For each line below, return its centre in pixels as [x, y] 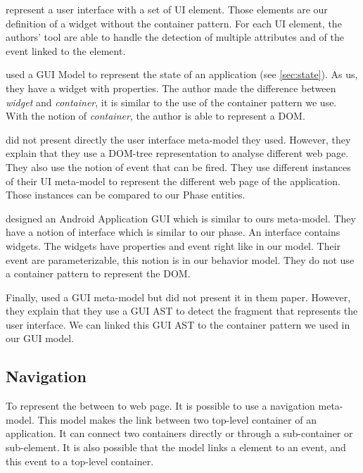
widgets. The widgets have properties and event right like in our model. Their [173, 245]
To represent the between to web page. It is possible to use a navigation [160, 406]
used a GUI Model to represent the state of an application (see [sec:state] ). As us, [182, 74]
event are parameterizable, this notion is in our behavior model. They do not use [180, 259]
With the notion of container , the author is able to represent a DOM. [155, 116]
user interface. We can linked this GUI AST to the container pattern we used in [178, 324]
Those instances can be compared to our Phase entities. [126, 195]
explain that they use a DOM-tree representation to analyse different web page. [177, 153]
